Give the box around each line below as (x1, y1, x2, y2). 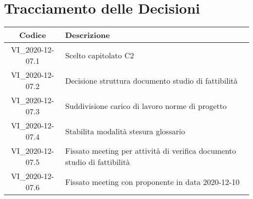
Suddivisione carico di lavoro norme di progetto (65, 100, 227, 111)
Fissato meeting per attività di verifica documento (65, 145, 236, 157)
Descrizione (65, 29, 110, 41)
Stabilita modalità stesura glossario (65, 125, 185, 137)
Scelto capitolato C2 (65, 49, 134, 61)
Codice (19, 29, 46, 41)
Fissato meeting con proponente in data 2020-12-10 (65, 176, 240, 187)
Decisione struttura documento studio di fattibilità (65, 74, 238, 86)
